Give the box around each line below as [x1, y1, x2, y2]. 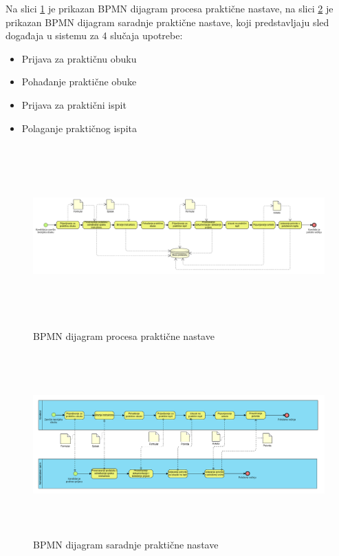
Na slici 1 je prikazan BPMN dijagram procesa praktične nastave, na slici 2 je [6, 1, 333, 15]
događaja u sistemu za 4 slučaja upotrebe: [6, 28, 183, 43]
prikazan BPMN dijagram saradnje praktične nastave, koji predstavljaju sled [6, 14, 329, 29]
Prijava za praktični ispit [21, 97, 127, 111]
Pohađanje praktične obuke [21, 74, 137, 89]
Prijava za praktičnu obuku [21, 51, 137, 65]
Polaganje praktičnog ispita [21, 120, 137, 135]
